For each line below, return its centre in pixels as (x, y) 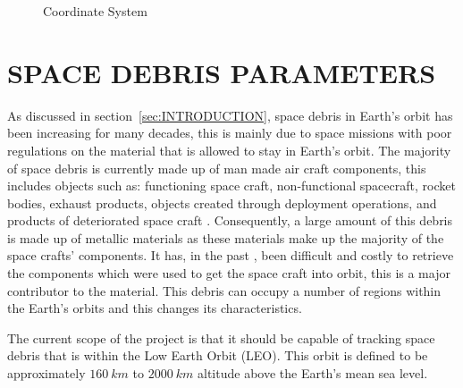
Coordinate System (95, 11)
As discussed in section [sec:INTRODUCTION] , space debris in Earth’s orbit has (230, 115)
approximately (46, 373)
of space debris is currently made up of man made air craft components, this (217, 168)
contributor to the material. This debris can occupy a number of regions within (224, 290)
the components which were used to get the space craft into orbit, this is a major (229, 273)
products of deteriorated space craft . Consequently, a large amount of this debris (230, 220)
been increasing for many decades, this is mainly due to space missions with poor (230, 133)
